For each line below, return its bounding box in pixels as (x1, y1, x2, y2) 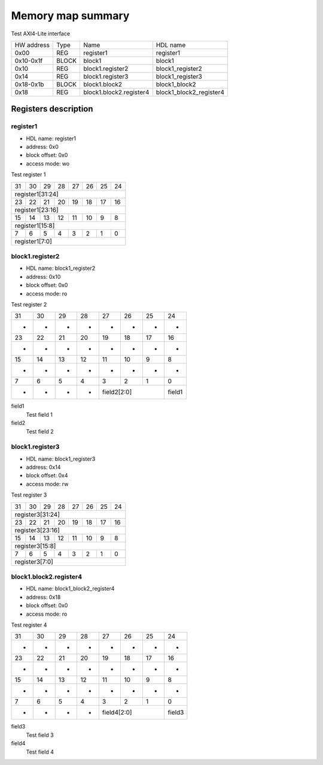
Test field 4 (26, 748, 54, 755)
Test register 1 (11, 171, 46, 178)
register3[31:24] (14, 510, 60, 519)
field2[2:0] (102, 388, 132, 396)
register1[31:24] (14, 189, 59, 198)
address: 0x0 (26, 143, 59, 150)
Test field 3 (26, 731, 54, 739)
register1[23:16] (14, 206, 59, 214)
